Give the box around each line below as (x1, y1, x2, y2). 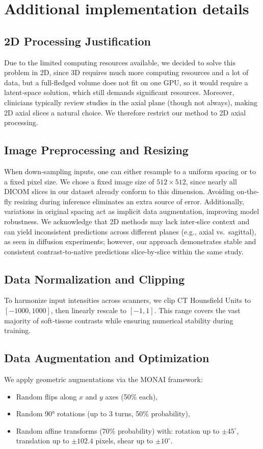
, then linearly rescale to (50, 305, 127, 316)
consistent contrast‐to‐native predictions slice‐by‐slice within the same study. (4, 246, 244, 256)
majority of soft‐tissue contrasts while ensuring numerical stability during (4, 315, 233, 325)
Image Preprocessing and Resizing (4, 142, 189, 158)
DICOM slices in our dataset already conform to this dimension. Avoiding (4, 186, 234, 197)
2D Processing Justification (4, 33, 151, 49)
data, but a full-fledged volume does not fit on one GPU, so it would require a (4, 77, 248, 87)
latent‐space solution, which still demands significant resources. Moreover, (4, 87, 234, 98)
